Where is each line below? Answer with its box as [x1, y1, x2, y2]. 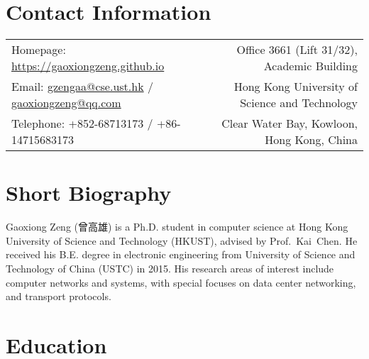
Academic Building [263, 57, 358, 74]
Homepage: [11, 41, 66, 58]
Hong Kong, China [265, 131, 358, 148]
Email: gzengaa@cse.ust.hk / [11, 78, 153, 95]
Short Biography [6, 178, 172, 207]
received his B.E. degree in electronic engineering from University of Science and [6, 247, 356, 262]
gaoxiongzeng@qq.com [11, 94, 121, 111]
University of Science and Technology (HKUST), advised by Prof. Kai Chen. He [6, 233, 358, 248]
